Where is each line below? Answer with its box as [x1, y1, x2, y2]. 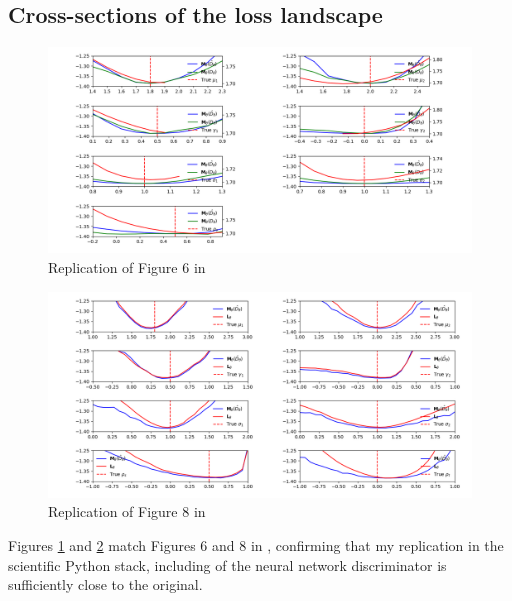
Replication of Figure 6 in [48, 257, 206, 277]
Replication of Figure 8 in [48, 501, 206, 522]
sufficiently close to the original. [8, 574, 203, 595]
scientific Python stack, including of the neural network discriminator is [8, 554, 447, 575]
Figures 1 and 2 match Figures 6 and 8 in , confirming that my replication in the [8, 534, 504, 555]
